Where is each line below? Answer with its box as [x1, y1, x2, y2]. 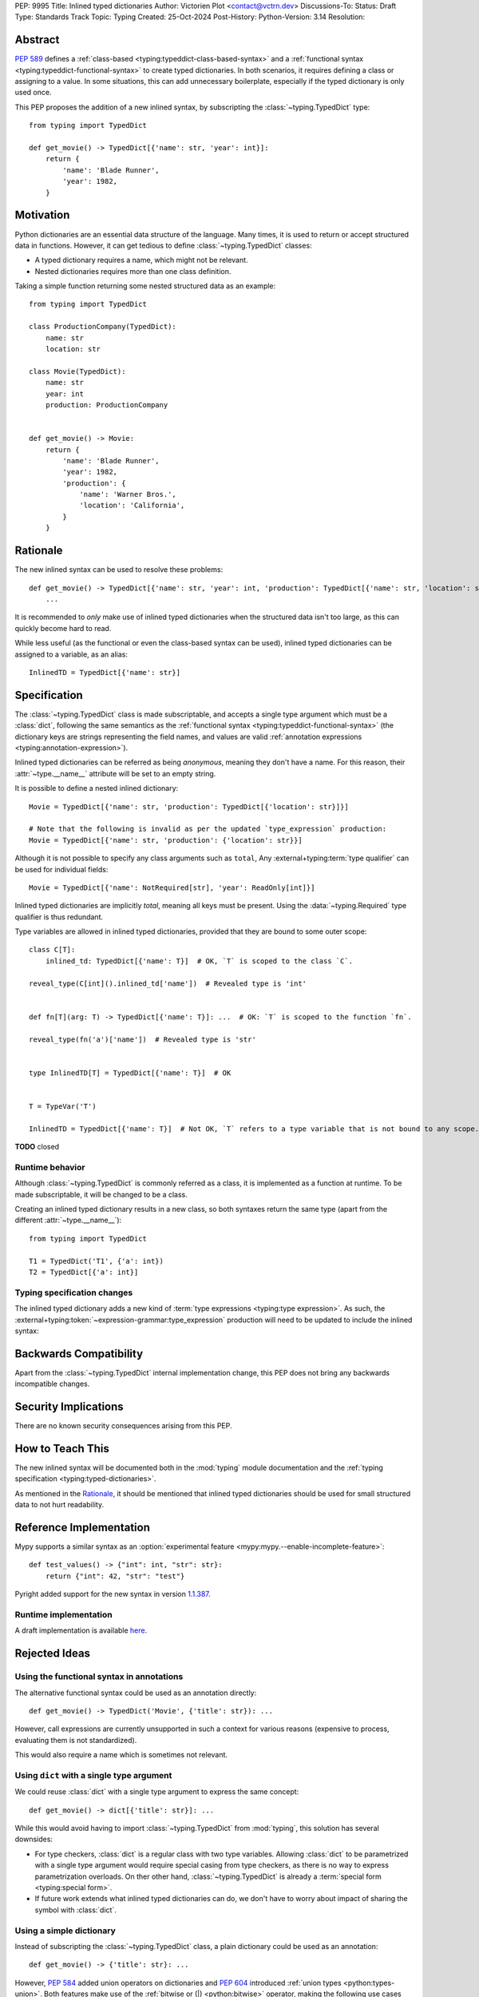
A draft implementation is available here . [14, 1626, 148, 1635]
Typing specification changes [14, 1287, 133, 1298]
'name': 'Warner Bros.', [79, 490, 177, 499]
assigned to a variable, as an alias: [14, 649, 128, 659]
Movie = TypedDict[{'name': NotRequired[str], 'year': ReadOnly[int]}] [29, 883, 315, 892]
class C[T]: [29, 945, 76, 955]
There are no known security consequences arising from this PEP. [14, 1421, 232, 1431]
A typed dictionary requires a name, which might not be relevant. [34, 256, 248, 265]
